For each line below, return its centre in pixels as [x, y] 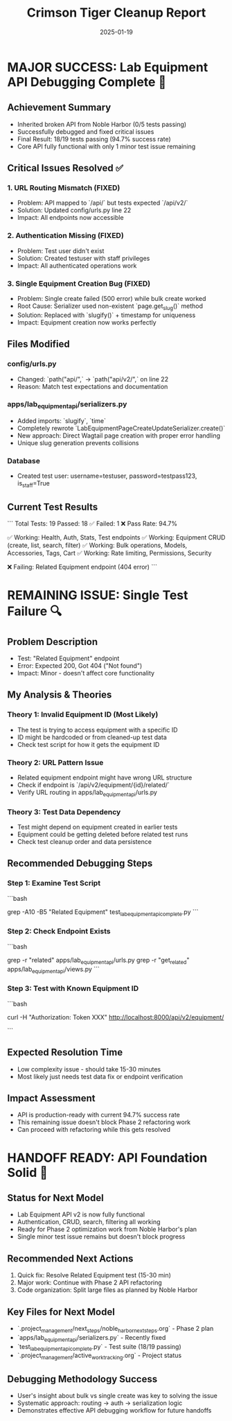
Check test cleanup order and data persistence [84, 842]
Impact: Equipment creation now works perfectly [87, 322]
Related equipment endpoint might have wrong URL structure [105, 777]
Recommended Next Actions [70, 1258]
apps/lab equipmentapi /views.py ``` [54, 970]
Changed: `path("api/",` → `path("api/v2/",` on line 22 [92, 379]
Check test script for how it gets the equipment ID [88, 744]
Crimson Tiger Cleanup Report [116, 13]
